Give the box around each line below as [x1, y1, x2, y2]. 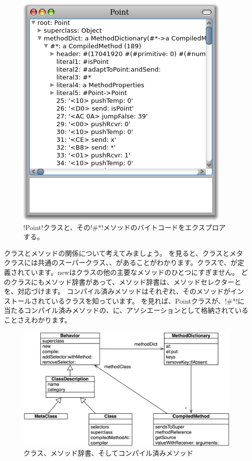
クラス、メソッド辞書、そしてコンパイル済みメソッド [23, 448, 194, 458]
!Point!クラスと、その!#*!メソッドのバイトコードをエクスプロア [23, 222, 226, 232]
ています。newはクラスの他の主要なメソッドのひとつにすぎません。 [24, 267, 239, 277]
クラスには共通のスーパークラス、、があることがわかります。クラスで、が [4, 257, 238, 268]
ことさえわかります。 [4, 314, 72, 325]
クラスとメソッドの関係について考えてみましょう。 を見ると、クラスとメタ [4, 248, 243, 258]
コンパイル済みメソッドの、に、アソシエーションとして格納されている [24, 305, 249, 315]
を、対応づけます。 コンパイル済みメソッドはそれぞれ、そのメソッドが [4, 286, 231, 296]
